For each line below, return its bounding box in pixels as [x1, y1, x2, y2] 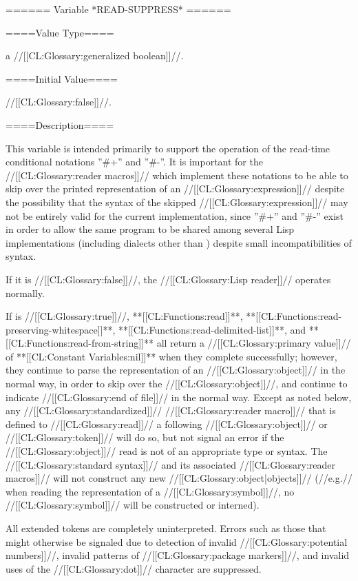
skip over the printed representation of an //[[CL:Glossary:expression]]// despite [6, 181, 345, 196]
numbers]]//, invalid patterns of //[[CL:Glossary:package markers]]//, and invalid [6, 548, 350, 562]
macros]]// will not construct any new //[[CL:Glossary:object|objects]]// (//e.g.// [6, 471, 352, 485]
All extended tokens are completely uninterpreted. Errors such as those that [6, 521, 326, 535]
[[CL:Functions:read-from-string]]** [6, 336, 154, 350]
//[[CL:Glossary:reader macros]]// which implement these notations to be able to [6, 167, 348, 182]
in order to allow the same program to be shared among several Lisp [6, 222, 295, 236]
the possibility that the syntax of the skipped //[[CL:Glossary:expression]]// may [6, 194, 348, 209]
